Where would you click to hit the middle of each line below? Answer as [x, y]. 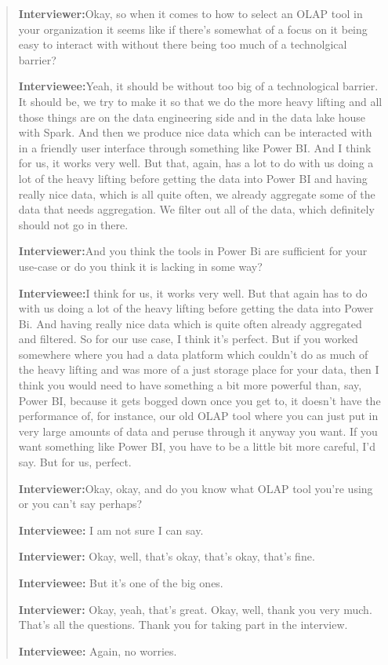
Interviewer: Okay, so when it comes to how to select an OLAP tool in [190, 13]
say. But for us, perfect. [75, 462]
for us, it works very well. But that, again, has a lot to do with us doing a [196, 163]
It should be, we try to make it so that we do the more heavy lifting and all [200, 101]
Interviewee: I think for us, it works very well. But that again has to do [193, 292]
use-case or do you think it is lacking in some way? [140, 266]
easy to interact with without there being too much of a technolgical [183, 44]
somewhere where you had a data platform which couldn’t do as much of [193, 354]
